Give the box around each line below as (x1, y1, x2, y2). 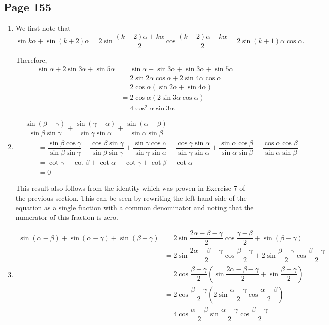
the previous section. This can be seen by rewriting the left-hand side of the (15, 192, 247, 203)
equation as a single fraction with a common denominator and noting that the (15, 202, 254, 213)
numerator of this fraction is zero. (15, 212, 118, 222)
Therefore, (15, 54, 47, 65)
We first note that (15, 23, 71, 33)
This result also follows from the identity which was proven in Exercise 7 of (15, 182, 245, 193)
